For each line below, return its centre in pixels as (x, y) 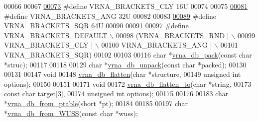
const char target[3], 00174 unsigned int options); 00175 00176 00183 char (116, 93)
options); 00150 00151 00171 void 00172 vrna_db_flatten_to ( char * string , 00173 (128, 84)
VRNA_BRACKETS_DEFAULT (56, 35)
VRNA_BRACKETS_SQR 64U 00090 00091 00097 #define (96, 26)
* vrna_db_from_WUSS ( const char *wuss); (71, 113)
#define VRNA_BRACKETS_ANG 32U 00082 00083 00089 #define (110, 16)
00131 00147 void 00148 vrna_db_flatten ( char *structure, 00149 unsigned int (123, 74)
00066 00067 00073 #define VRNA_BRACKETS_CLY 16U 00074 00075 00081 (126, 6)
